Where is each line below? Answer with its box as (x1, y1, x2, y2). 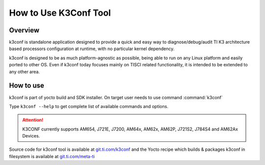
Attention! (22, 117, 44, 123)
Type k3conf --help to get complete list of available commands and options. (9, 103, 169, 109)
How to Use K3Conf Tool (9, 7, 111, 18)
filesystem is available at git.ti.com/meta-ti (9, 153, 95, 159)
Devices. (22, 133, 40, 139)
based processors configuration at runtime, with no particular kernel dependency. (9, 46, 175, 52)
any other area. (9, 69, 40, 75)
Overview (9, 26, 40, 34)
